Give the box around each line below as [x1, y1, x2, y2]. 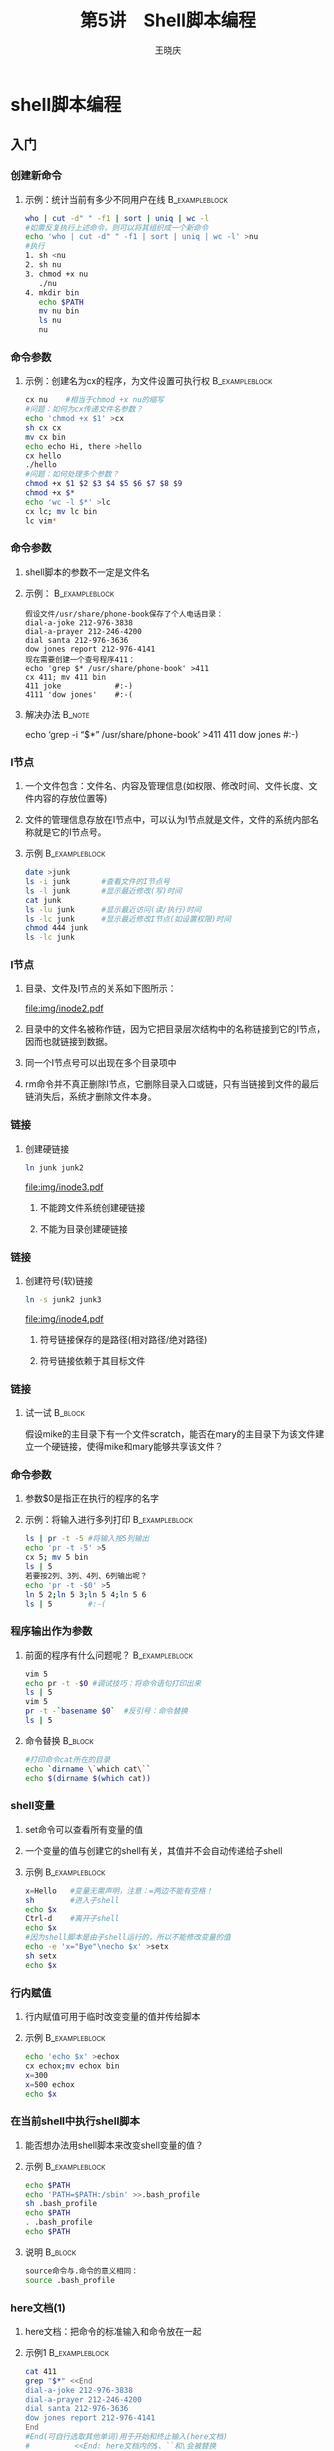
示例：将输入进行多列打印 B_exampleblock [24, 1514, 193, 1526]
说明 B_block [24, 2246, 77, 2258]
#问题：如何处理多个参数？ [24, 469, 120, 480]
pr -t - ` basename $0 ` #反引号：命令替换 [24, 1706, 188, 1716]
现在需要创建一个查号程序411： [24, 654, 136, 665]
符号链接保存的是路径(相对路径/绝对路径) [39, 1333, 208, 1345]
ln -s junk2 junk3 [24, 1294, 102, 1305]
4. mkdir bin [24, 287, 80, 298]
